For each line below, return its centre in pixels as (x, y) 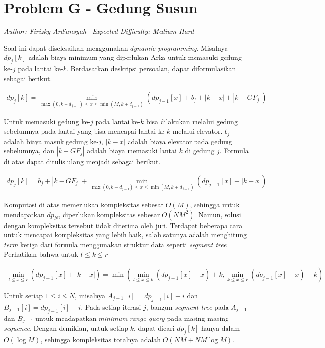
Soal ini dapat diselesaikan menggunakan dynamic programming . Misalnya (116, 47)
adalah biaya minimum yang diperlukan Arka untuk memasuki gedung (135, 57)
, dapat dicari (154, 328)
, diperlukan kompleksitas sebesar (109, 214)
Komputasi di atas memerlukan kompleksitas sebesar (84, 205)
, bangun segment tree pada (187, 306)
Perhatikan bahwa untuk (41, 254)
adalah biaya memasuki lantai (132, 151)
